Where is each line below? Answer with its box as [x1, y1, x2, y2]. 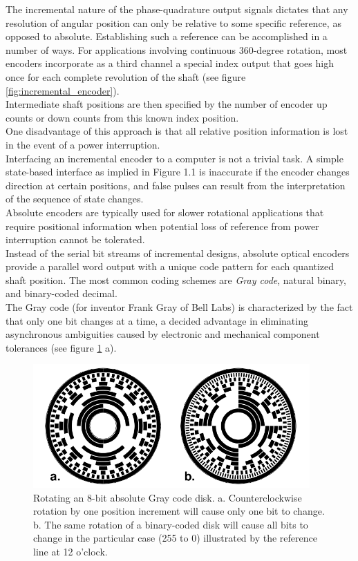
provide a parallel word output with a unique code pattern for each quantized [6, 259, 335, 274]
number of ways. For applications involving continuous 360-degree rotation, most [6, 42, 348, 57]
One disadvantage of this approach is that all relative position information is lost [6, 124, 348, 138]
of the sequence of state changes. [6, 191, 144, 206]
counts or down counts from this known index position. [6, 110, 239, 124]
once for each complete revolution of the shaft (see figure [6, 69, 246, 84]
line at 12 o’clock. [33, 544, 108, 558]
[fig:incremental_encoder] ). [6, 83, 120, 97]
